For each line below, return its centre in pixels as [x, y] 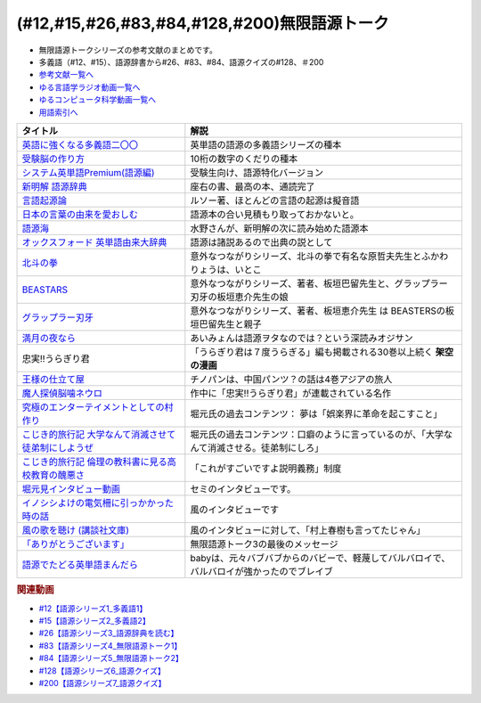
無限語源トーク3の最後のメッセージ [264, 544]
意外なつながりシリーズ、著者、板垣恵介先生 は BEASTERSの [318, 310]
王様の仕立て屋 [53, 379]
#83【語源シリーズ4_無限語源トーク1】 [110, 645]
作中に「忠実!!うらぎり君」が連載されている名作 [291, 393]
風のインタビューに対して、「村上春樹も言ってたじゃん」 [308, 530]
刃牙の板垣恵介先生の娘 [239, 297]
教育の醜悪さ [57, 475]
